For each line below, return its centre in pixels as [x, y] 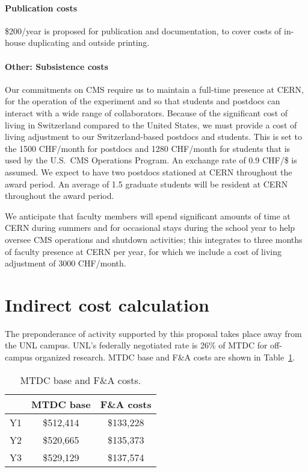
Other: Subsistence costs [57, 66]
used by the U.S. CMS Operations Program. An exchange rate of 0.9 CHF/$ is [151, 160]
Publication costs [41, 8]
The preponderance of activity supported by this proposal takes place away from [153, 333]
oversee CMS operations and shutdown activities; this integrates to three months [154, 239]
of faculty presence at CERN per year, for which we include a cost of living [143, 251]
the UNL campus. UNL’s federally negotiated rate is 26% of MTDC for [136, 345]
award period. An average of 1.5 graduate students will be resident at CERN [146, 184]
